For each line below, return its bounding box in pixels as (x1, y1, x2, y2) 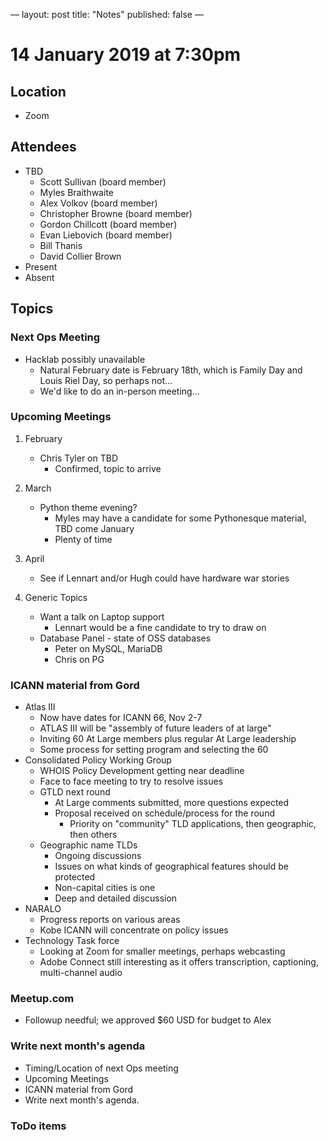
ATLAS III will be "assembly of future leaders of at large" (39, 722, 272, 734)
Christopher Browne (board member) (39, 207, 193, 219)
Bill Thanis (39, 239, 83, 251)
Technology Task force (24, 935, 120, 947)
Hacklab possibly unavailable (24, 353, 146, 365)
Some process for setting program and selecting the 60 (39, 744, 269, 756)
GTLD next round (39, 786, 111, 798)
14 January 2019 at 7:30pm (10, 44, 242, 66)
